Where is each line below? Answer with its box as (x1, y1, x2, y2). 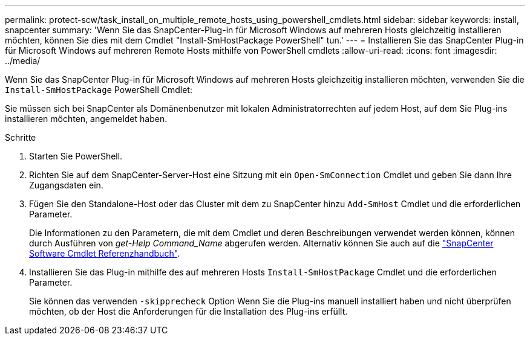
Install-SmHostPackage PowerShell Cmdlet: (5, 85, 192, 95)
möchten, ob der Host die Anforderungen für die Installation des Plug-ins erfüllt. (29, 306, 348, 316)
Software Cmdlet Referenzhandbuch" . (29, 248, 180, 258)
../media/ (5, 56, 41, 66)
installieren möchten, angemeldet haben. (5, 114, 168, 124)
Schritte (5, 132, 36, 143)
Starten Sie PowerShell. (29, 151, 123, 161)
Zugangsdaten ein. (29, 180, 103, 190)
